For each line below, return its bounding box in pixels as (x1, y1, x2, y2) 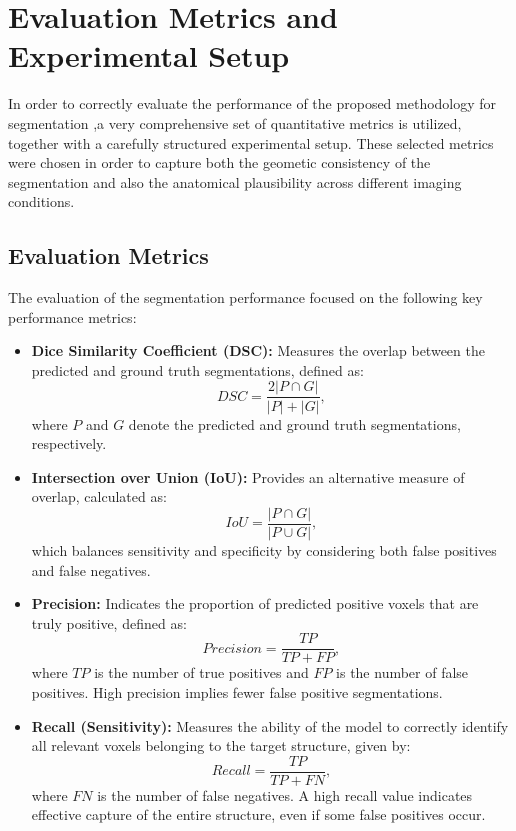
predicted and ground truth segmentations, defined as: (31, 359, 364, 380)
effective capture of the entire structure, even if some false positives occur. (31, 804, 486, 825)
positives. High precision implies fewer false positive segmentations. (31, 681, 443, 702)
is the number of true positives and (94, 662, 309, 683)
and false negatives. (31, 559, 151, 580)
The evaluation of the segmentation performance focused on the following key (8, 287, 483, 308)
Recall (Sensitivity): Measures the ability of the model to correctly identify (31, 715, 509, 736)
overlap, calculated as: (31, 486, 167, 507)
